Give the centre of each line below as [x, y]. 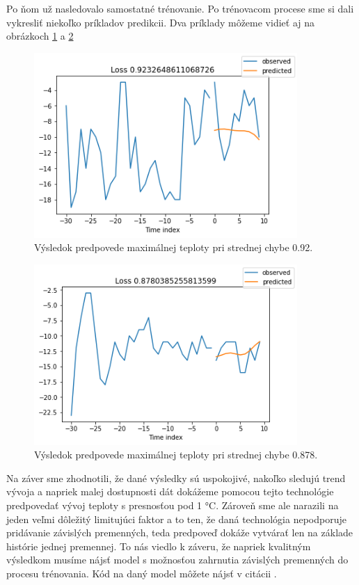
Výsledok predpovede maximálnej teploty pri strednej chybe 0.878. [176, 455]
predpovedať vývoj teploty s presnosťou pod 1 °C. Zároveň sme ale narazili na [173, 505]
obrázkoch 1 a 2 [40, 36]
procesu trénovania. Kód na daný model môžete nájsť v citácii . [142, 573]
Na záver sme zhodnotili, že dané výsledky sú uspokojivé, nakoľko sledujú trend [176, 478]
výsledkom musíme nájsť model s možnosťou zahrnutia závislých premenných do [177, 560]
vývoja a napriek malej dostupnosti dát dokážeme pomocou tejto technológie [170, 491]
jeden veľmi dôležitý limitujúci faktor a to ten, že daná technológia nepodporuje [176, 519]
